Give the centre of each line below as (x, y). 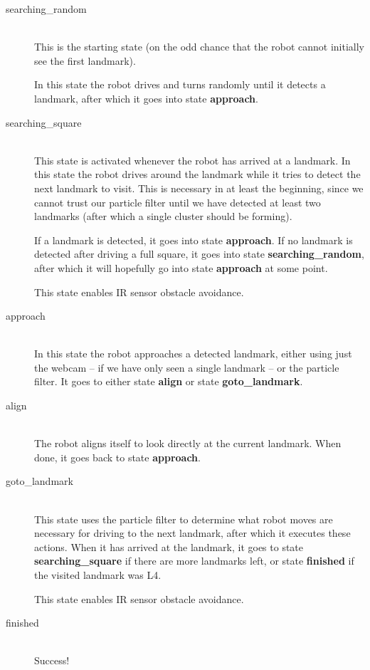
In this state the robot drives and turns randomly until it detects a (180, 84)
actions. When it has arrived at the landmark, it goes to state (169, 546)
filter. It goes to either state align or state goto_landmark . (169, 381)
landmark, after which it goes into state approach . (146, 98)
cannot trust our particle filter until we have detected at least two (178, 202)
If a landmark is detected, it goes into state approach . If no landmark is (194, 240)
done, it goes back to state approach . (117, 457)
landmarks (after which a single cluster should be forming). (163, 216)
